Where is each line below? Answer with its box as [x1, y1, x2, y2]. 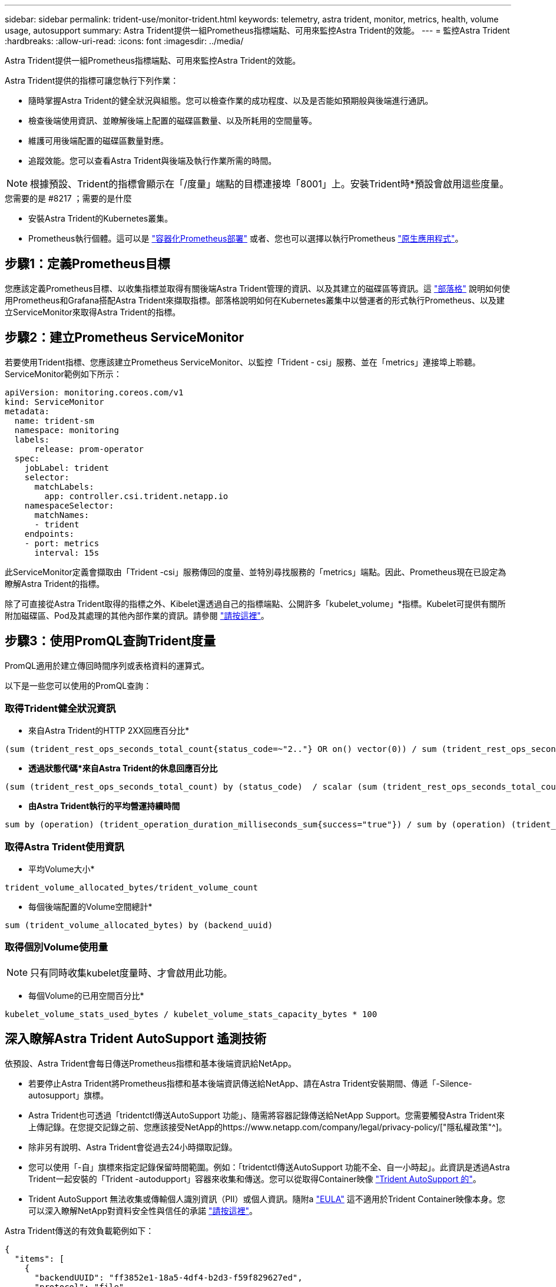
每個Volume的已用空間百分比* [28, 990, 144, 1001]
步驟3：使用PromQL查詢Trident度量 [5, 633, 216, 649]
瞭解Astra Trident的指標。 [5, 578, 105, 589]
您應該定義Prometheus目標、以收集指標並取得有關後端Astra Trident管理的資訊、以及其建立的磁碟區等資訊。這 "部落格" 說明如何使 [5, 283, 510, 293]
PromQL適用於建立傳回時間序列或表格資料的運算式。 [5, 660, 210, 671]
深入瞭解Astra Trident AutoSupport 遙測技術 [5, 1031, 266, 1047]
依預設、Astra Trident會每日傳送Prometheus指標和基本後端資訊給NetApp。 [5, 1058, 296, 1068]
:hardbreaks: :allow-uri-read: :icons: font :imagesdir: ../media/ [5, 36, 244, 46]
